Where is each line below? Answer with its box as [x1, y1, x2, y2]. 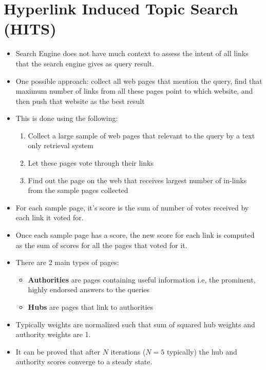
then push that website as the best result [15, 95, 145, 106]
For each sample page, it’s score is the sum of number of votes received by [15, 202, 249, 213]
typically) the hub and [166, 346, 237, 357]
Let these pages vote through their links [28, 157, 154, 168]
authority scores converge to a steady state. [15, 356, 153, 367]
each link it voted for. [15, 212, 84, 223]
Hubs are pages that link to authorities [28, 302, 154, 312]
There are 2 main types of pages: [15, 257, 119, 268]
